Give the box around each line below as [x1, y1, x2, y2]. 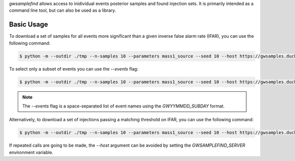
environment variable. [9, 149, 54, 155]
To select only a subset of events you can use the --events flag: [9, 66, 139, 72]
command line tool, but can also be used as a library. [9, 7, 117, 13]
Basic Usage [9, 20, 48, 29]
